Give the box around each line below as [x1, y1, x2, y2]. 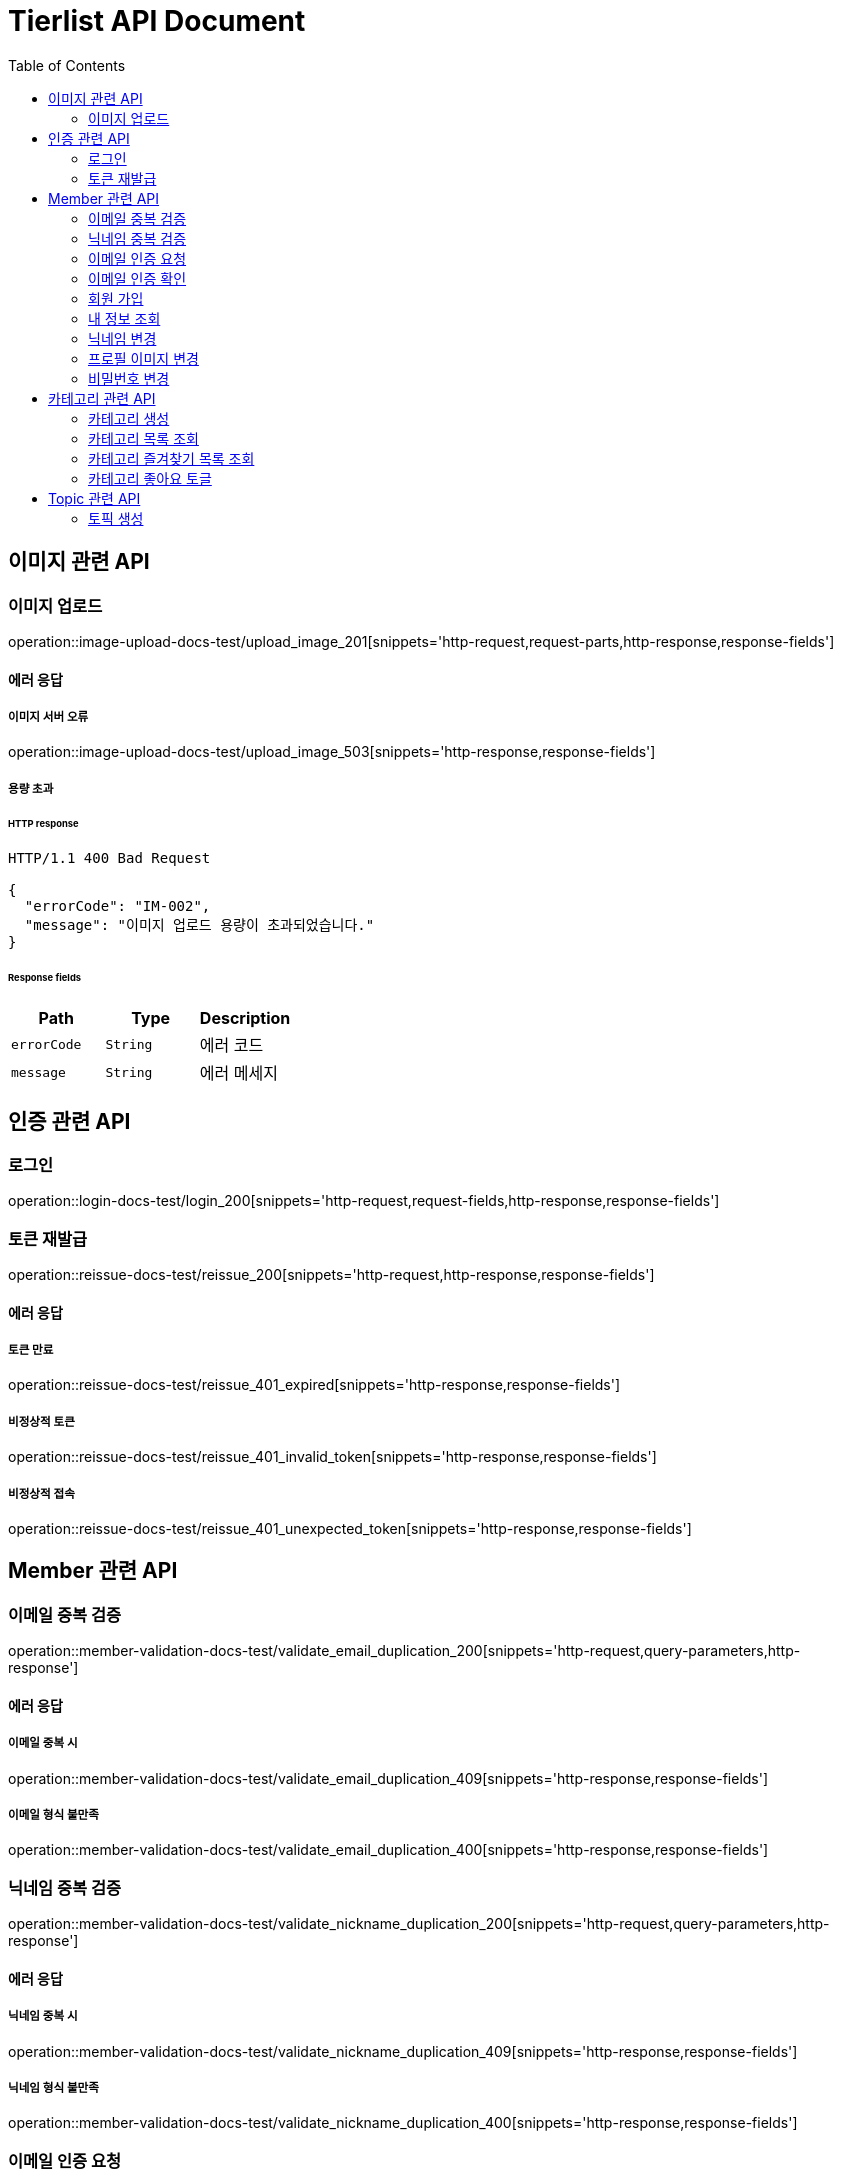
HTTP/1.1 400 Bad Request [8, 850, 211, 867]
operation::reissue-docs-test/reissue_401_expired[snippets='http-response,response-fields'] [8, 1376, 621, 1394]
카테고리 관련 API [48, 389, 156, 407]
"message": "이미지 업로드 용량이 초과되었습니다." [24, 917, 375, 934]
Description [199, 1008, 291, 1029]
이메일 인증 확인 [88, 269, 187, 287]
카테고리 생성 [88, 409, 170, 427]
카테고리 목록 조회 [88, 429, 199, 447]
